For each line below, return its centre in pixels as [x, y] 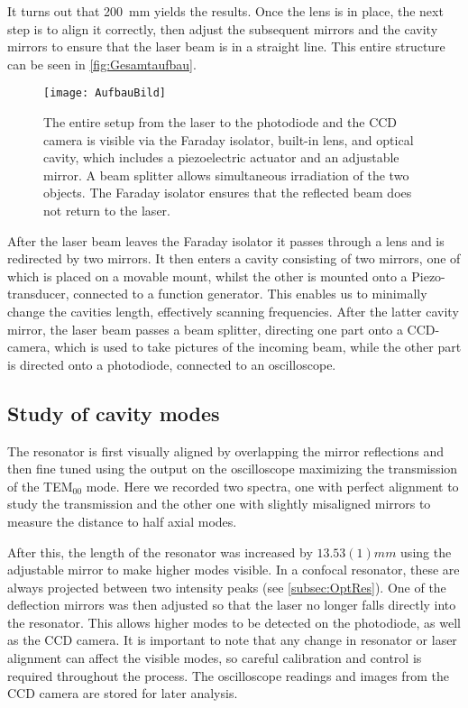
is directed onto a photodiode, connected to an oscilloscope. [172, 364]
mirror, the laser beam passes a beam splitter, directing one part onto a [205, 329]
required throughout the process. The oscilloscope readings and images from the [228, 675]
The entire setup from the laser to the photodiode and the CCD [220, 122]
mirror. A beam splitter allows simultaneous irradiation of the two [226, 175]
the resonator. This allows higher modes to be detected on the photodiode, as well [234, 622]
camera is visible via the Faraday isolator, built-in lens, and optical [229, 139]
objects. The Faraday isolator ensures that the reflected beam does [228, 193]
